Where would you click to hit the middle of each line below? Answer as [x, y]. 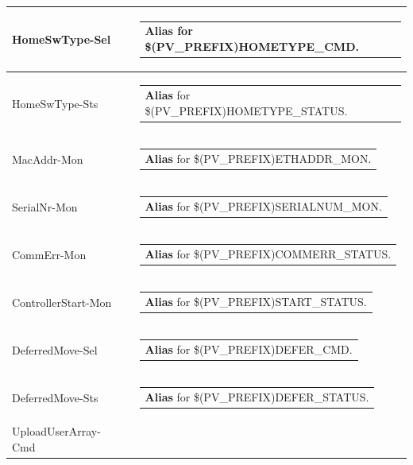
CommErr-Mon [49, 254]
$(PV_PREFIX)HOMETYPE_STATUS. [246, 110]
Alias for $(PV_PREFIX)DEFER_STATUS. [257, 397]
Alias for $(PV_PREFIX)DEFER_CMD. [249, 349]
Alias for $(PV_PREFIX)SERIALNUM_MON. [263, 205]
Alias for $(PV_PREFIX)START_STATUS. [256, 301]
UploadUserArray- [56, 431]
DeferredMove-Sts [55, 397]
